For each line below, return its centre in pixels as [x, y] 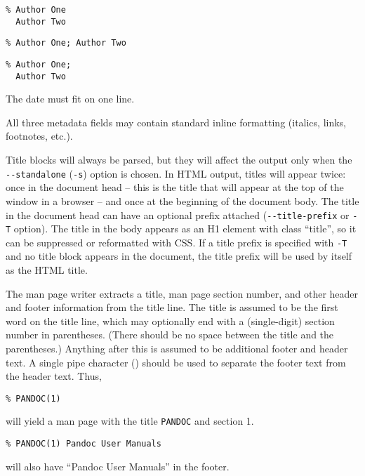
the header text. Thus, [54, 376]
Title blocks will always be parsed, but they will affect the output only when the [179, 160]
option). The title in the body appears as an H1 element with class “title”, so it [185, 229]
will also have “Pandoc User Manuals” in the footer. [118, 466]
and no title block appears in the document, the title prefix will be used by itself [179, 256]
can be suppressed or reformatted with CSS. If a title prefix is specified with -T [177, 242]
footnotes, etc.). [39, 136]
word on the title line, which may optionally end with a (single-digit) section [170, 320]
